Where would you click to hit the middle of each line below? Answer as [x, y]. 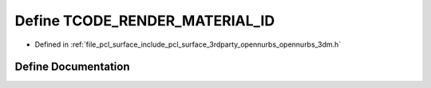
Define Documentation [72, 67]
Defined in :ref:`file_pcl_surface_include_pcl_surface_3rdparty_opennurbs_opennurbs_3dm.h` [188, 44]
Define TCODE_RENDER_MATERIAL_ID [145, 21]
